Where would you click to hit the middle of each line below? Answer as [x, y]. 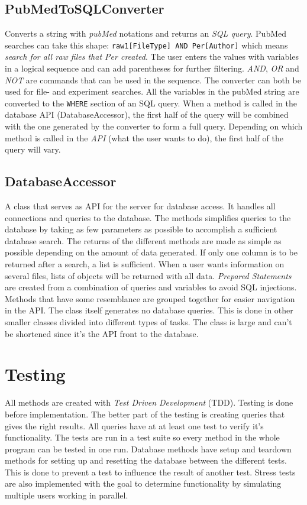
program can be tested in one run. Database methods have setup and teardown [148, 449]
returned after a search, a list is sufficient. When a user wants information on [145, 264]
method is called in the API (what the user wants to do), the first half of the [144, 137]
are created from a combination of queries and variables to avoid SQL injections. [151, 287]
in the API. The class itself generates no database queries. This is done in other [149, 310]
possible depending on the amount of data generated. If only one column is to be [151, 252]
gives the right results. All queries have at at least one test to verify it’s [134, 425]
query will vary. [33, 149]
